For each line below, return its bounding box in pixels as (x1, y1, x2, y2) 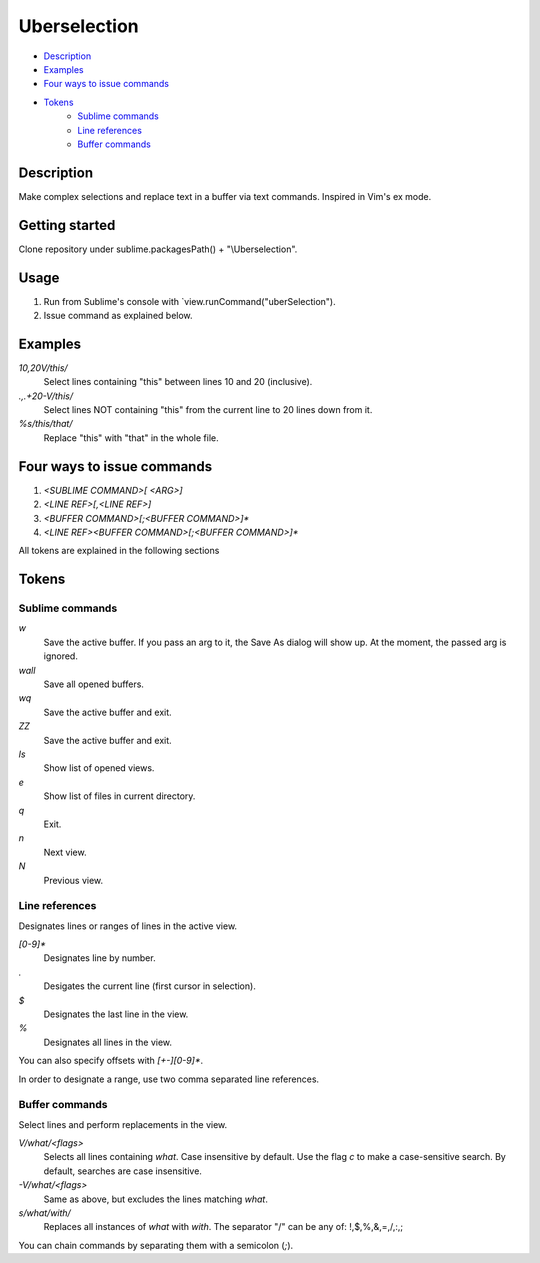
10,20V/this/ (18, 361, 69, 374)
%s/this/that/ (18, 418, 73, 430)
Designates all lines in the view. (43, 1036, 173, 1048)
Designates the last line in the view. (43, 1008, 189, 1020)
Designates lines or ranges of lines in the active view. (18, 920, 238, 932)
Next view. (43, 846, 87, 858)
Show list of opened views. (43, 762, 155, 774)
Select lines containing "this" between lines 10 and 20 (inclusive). (43, 376, 313, 388)
